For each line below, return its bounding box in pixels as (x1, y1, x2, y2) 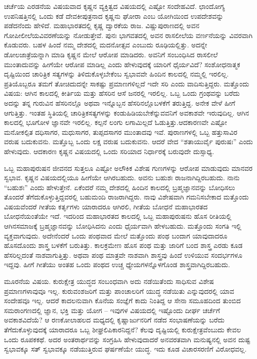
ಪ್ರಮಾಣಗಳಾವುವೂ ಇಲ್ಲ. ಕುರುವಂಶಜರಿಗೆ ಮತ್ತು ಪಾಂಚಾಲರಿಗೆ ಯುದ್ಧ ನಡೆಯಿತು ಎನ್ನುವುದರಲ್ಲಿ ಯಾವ (4, 285, 234, 296)
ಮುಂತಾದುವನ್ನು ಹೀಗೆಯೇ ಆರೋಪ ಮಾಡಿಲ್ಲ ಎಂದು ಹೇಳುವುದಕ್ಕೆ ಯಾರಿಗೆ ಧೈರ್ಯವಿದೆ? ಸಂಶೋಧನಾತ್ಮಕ (4, 59, 240, 69)
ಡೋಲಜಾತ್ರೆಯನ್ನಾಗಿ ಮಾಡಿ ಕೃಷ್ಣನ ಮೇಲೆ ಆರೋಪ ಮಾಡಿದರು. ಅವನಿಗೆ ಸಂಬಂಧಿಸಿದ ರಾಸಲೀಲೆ (4, 49, 218, 59)
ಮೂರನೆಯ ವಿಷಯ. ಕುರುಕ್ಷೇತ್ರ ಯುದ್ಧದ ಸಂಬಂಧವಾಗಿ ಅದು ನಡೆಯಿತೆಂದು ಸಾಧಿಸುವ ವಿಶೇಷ (4, 276, 214, 286)
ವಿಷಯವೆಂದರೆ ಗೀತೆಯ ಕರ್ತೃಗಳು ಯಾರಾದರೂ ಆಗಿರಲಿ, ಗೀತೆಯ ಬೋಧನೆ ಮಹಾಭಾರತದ (4, 201, 208, 211)
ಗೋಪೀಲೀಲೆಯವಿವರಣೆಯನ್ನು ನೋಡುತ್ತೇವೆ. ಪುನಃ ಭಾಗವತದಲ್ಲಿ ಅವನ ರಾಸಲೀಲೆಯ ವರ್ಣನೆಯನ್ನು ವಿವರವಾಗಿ (4, 30, 253, 40)
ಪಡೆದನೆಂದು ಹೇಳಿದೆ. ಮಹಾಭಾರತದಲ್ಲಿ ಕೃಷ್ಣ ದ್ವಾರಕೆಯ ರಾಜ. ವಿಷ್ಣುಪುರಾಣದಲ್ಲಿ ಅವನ (4, 20, 200, 31)
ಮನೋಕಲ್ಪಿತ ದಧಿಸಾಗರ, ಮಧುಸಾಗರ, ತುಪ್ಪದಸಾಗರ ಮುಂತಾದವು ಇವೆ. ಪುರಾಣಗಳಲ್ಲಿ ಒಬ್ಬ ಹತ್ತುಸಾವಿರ (4, 126, 238, 137)
